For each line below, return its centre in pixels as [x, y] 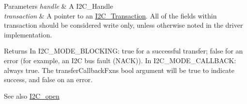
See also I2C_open [32, 95]
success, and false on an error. [48, 79]
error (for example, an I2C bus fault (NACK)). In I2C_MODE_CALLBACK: [120, 60]
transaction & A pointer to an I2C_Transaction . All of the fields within [110, 15]
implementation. [28, 34]
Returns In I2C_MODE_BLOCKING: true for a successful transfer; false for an [123, 51]
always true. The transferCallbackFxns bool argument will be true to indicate [119, 70]
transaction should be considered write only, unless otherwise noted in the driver [123, 25]
